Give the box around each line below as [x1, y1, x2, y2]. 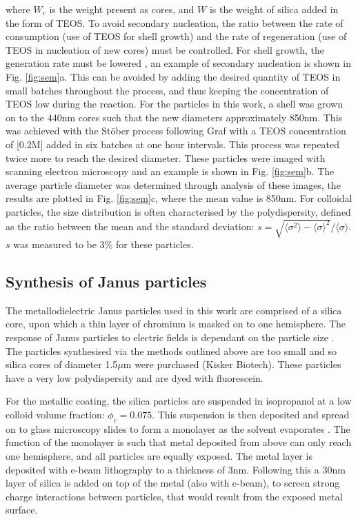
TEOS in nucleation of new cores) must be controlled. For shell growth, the [6, 42, 324, 57]
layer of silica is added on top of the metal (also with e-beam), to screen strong [6, 476, 340, 490]
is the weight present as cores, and [49, 2, 195, 16]
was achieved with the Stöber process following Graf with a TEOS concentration [6, 123, 346, 138]
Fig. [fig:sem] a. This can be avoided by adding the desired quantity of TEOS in [6, 69, 341, 83]
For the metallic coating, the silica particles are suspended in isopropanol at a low [6, 394, 352, 408]
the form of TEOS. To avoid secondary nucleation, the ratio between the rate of [6, 15, 344, 30]
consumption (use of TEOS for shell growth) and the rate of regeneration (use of [6, 29, 347, 43]
